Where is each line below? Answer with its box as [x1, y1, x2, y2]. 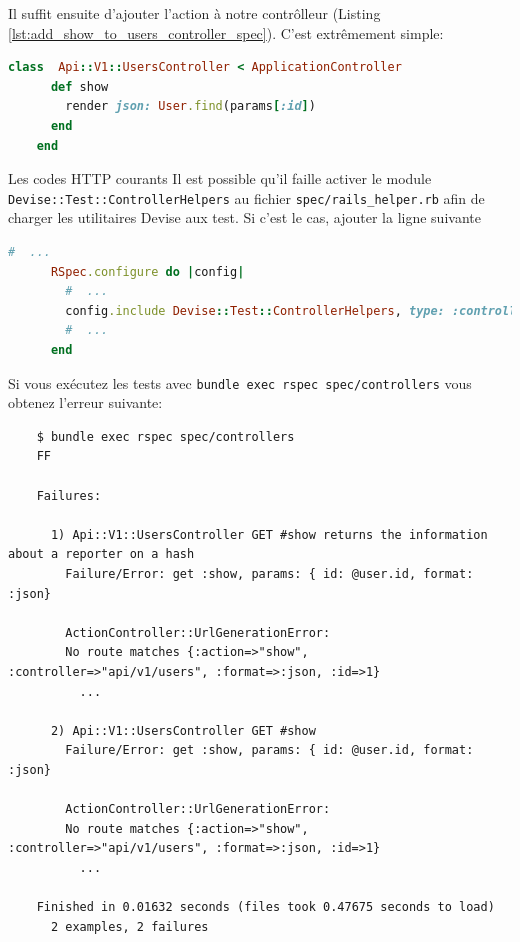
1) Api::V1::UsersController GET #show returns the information [50, 527, 488, 542]
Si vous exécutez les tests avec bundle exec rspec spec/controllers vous [8, 372, 472, 393]
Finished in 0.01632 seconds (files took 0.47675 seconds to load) [36, 900, 495, 915]
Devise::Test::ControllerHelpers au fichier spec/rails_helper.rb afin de [8, 187, 485, 208]
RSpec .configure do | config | [50, 264, 245, 279]
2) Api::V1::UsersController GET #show [50, 723, 316, 738]
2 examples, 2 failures [50, 919, 209, 934]
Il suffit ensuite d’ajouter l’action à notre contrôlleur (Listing [8, 3, 381, 23]
